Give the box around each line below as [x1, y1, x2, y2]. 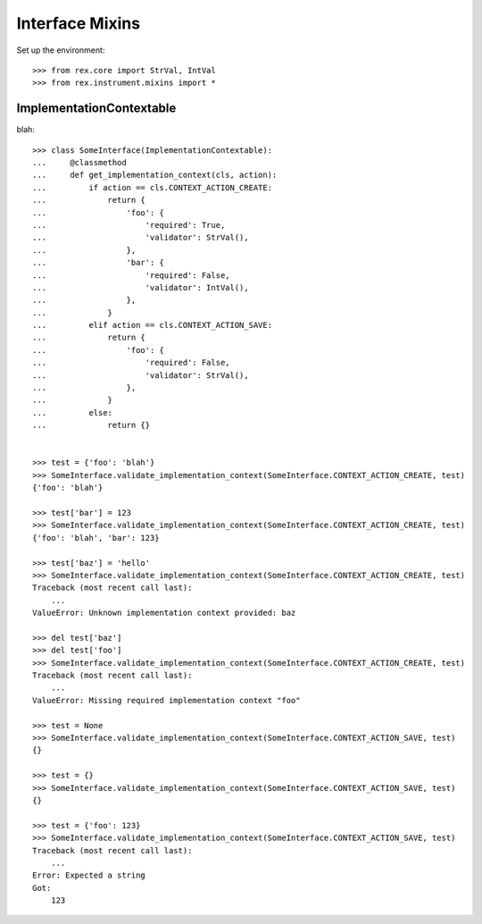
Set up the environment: [16, 45, 105, 55]
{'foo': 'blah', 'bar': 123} [32, 533, 160, 542]
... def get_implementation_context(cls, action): [32, 170, 278, 181]
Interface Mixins [16, 13, 141, 33]
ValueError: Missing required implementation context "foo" [32, 695, 301, 705]
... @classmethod [32, 157, 127, 168]
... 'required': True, [32, 220, 226, 230]
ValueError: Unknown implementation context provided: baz [32, 608, 296, 618]
